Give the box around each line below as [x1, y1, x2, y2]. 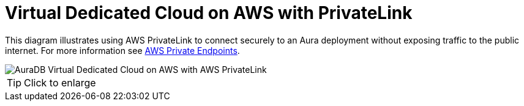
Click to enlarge [24, 76, 96, 89]
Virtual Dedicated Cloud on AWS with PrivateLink [5, 2, 413, 23]
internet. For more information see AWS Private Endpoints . [5, 45, 240, 56]
